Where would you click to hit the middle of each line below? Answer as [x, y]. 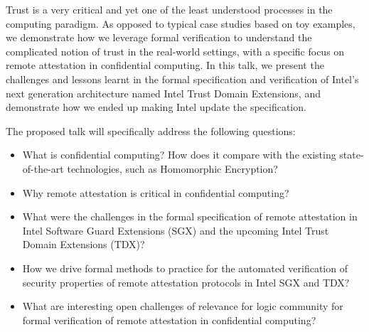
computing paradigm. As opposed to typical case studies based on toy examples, [181, 23]
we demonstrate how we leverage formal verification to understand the [159, 37]
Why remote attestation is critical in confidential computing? [156, 192]
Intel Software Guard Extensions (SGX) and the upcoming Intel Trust [176, 230]
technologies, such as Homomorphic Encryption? [172, 168]
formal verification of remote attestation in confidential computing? [169, 320]
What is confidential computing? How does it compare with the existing [179, 155]
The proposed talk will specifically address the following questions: [151, 130]
